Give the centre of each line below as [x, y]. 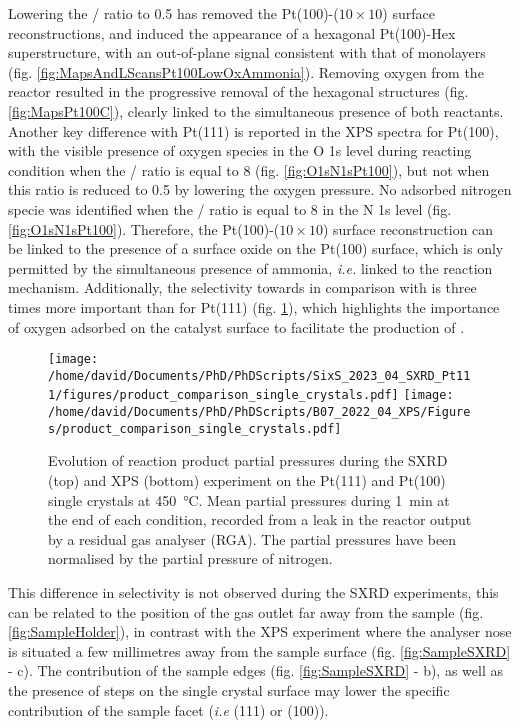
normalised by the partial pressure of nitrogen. [190, 558]
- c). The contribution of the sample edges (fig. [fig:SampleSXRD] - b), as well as [255, 670]
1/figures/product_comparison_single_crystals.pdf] [223, 395]
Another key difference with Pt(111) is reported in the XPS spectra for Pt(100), [253, 130]
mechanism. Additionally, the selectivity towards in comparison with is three [242, 287]
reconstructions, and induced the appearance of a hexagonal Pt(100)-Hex [232, 32]
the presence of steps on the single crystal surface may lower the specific [229, 689]
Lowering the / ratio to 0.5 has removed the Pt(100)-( [173, 13]
